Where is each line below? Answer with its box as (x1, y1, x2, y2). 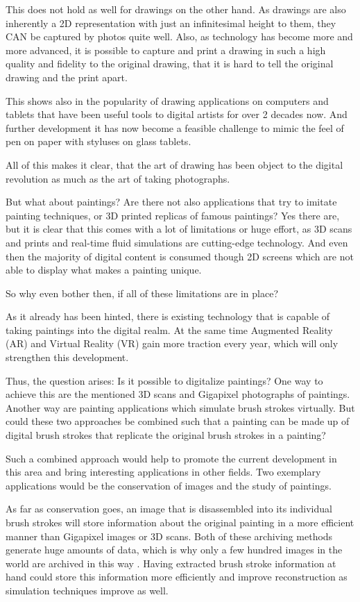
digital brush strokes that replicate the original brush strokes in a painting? (6, 428, 326, 442)
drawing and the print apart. (6, 69, 128, 84)
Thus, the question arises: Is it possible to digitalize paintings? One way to (6, 373, 323, 387)
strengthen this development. (6, 350, 129, 365)
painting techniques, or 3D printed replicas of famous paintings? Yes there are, (6, 208, 340, 222)
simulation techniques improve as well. (6, 583, 169, 597)
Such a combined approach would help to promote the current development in (6, 451, 337, 465)
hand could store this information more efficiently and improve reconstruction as (6, 569, 348, 584)
